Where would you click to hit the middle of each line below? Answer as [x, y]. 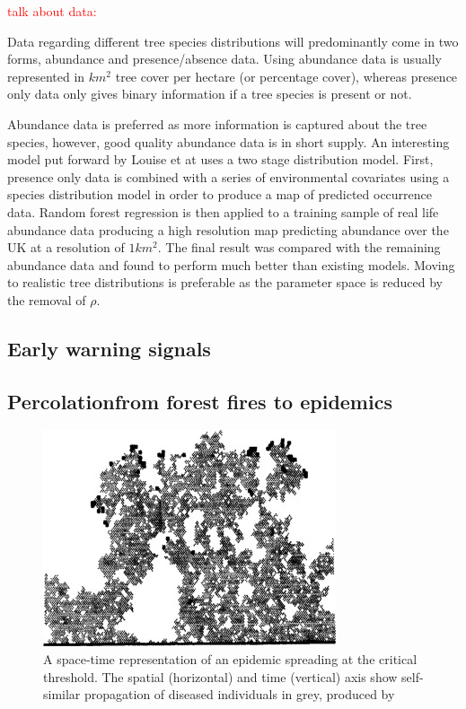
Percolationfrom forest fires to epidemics [200, 401]
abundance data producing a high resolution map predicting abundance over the [228, 229]
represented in [46, 76]
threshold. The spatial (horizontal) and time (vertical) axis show [220, 676]
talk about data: [52, 11]
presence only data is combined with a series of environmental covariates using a [229, 176]
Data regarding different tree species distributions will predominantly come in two [233, 41]
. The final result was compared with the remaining [299, 247]
